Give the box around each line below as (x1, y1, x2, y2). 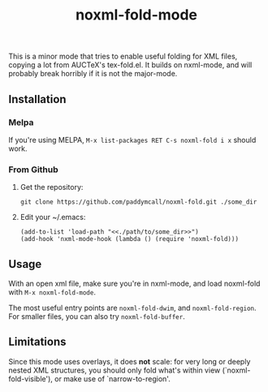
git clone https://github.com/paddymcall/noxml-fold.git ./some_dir (19, 198, 257, 206)
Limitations (8, 335, 67, 349)
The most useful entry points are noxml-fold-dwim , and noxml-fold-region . (8, 303, 257, 312)
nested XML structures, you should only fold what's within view (8, 365, 221, 375)
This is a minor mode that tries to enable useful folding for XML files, (8, 51, 238, 62)
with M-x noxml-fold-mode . (8, 286, 96, 297)
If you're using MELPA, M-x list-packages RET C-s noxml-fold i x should (8, 135, 257, 144)
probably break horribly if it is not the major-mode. (8, 69, 178, 79)
